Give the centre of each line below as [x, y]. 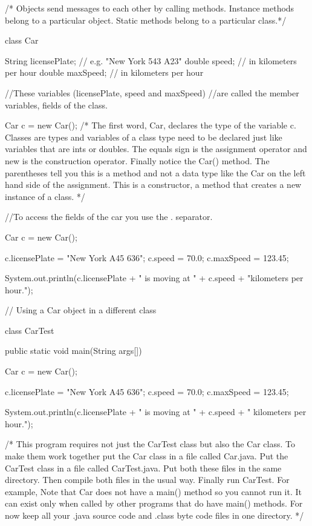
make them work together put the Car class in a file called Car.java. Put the [147, 456]
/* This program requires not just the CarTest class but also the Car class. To [150, 444]
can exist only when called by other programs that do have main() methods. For [154, 503]
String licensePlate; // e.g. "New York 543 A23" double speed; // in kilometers [151, 60]
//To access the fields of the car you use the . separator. [109, 217]
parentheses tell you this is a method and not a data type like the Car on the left [155, 172]
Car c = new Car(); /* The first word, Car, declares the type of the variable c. [151, 125]
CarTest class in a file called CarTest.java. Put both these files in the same [143, 468]
